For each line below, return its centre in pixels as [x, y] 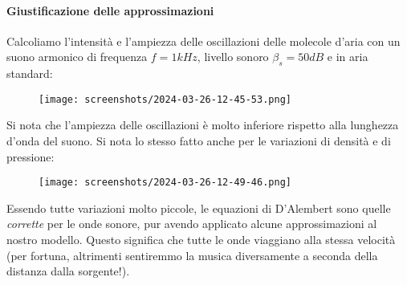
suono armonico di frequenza [77, 57]
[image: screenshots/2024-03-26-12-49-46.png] [165, 183]
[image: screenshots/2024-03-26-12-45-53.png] [165, 99]
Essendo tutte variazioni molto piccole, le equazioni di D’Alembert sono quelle [199, 208]
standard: [30, 73]
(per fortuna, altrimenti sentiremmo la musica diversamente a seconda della [192, 255]
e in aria [348, 57]
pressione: [31, 156]
